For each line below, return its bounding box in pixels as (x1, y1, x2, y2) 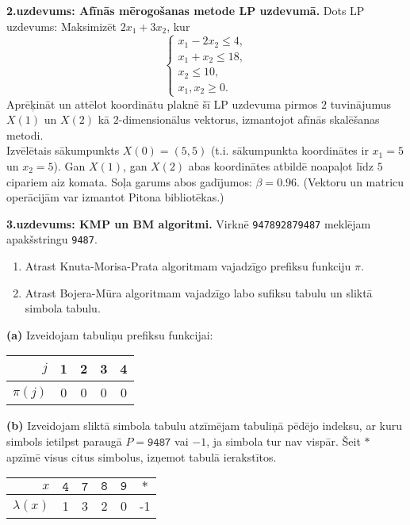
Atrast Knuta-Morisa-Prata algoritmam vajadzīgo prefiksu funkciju (25, 258, 351, 274)
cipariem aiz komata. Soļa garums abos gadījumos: (6, 173, 252, 190)
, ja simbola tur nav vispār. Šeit (206, 433, 361, 450)
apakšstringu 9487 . (6, 231, 98, 247)
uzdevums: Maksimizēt (6, 17, 117, 34)
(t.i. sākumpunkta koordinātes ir (210, 142, 369, 159)
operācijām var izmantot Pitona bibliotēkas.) (6, 189, 224, 205)
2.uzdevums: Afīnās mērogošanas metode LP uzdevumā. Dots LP (6, 2, 365, 18)
